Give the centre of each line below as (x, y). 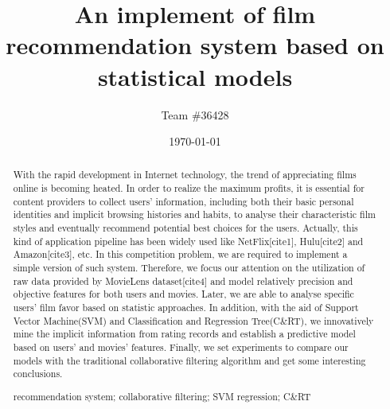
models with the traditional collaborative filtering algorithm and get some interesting (189, 360)
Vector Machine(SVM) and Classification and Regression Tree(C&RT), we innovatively (193, 320)
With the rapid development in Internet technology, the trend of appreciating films (185, 175)
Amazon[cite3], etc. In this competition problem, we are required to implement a (180, 254)
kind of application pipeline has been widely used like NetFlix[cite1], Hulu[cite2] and (188, 241)
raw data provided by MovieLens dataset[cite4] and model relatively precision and (183, 280)
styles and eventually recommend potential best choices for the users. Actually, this (185, 228)
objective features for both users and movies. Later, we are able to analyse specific (183, 294)
